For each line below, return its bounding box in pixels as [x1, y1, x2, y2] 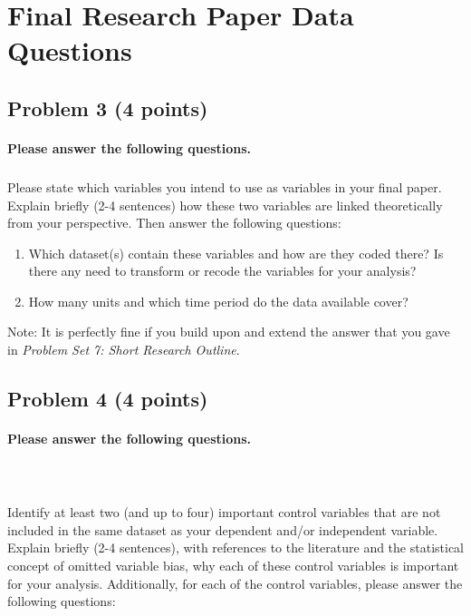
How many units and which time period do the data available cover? [28, 291, 409, 310]
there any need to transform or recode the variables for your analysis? [28, 261, 417, 280]
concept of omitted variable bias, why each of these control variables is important [7, 555, 459, 574]
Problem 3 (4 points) [7, 93, 208, 122]
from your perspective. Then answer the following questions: [7, 213, 341, 232]
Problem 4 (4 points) [7, 385, 208, 413]
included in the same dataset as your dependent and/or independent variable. [7, 520, 438, 539]
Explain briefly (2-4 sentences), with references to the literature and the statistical [7, 538, 464, 557]
